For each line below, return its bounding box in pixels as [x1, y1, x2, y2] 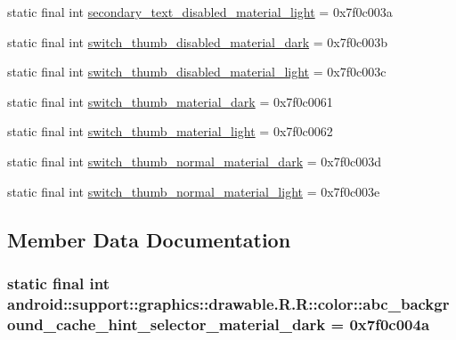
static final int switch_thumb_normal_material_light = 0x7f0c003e [7, 182, 380, 200]
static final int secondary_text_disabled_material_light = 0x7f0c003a [7, 3, 393, 20]
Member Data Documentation [7, 225, 291, 253]
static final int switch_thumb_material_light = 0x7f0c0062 [7, 122, 333, 141]
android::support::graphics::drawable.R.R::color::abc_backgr [7, 292, 450, 314]
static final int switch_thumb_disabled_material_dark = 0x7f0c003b [7, 32, 387, 51]
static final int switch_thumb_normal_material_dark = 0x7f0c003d [7, 151, 381, 170]
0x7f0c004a [349, 312, 430, 335]
